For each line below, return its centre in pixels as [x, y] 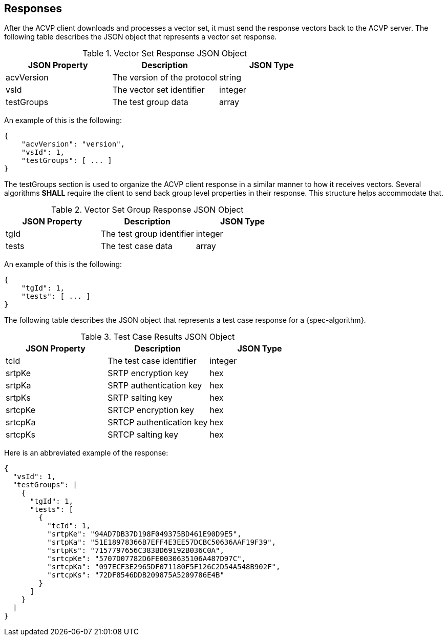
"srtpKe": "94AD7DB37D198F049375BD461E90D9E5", [144, 534]
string [230, 78]
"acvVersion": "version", [73, 144]
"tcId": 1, [69, 526]
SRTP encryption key [148, 373]
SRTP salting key [140, 398]
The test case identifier [152, 361]
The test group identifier [147, 234]
